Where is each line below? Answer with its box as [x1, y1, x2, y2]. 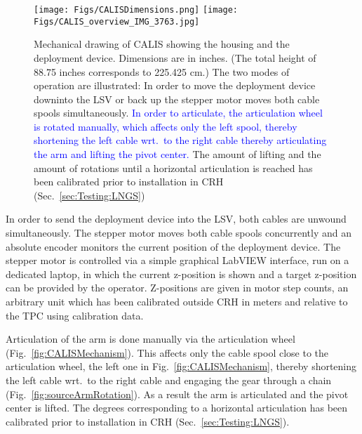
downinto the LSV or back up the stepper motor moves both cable [34, 91, 320, 106]
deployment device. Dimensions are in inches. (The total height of [34, 50, 316, 65]
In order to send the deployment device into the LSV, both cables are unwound [6, 211, 347, 226]
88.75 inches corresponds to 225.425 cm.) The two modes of [34, 64, 290, 79]
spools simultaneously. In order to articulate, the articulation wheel [34, 105, 323, 120]
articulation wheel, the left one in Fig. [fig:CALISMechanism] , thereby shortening [6, 359, 357, 374]
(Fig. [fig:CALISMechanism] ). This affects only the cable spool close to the [6, 345, 329, 360]
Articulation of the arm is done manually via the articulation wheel [6, 331, 295, 346]
